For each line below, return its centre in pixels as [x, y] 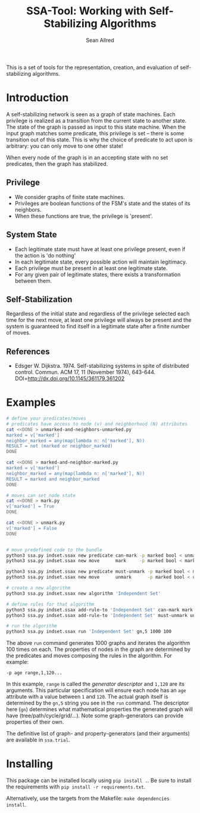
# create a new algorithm [38, 588]
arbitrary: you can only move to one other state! [65, 146]
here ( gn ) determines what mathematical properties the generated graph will [100, 709]
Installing [30, 764]
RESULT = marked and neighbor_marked [53, 479]
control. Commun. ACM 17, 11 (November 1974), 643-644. [85, 372]
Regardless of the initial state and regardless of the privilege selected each [98, 314]
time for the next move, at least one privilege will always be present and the [99, 320]
